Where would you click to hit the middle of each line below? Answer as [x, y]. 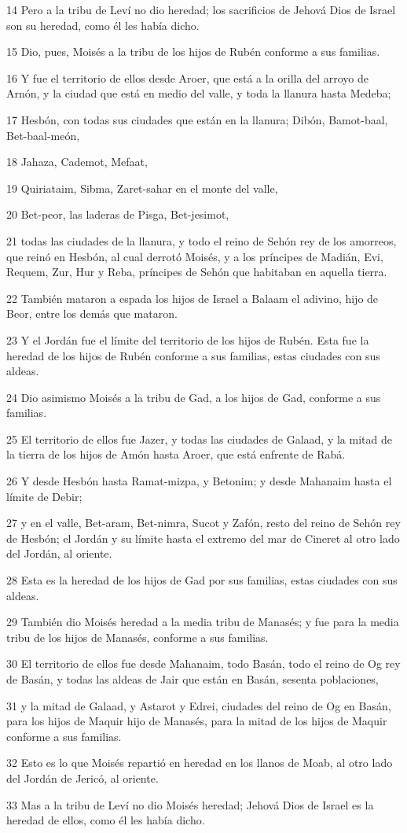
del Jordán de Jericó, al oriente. [82, 778]
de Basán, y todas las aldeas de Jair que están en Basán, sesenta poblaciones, [192, 679]
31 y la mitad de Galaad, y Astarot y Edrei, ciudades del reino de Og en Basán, [199, 705]
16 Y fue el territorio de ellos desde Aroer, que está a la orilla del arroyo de [187, 77]
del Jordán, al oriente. [59, 553]
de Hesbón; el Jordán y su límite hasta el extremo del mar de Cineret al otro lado [203, 538]
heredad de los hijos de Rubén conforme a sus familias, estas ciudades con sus [193, 355]
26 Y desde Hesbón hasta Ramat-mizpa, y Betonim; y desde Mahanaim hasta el [199, 481]
